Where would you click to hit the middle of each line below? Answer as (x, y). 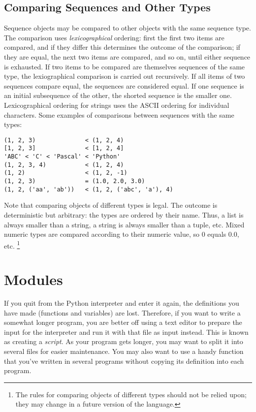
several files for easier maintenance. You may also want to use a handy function (124, 351)
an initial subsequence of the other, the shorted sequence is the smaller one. (118, 95)
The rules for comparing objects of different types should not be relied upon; (131, 394)
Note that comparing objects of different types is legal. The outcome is (111, 205)
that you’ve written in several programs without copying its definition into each (124, 361)
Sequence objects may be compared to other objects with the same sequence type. (128, 28)
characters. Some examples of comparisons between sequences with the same (119, 114)
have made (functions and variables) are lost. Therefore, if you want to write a (122, 312)
